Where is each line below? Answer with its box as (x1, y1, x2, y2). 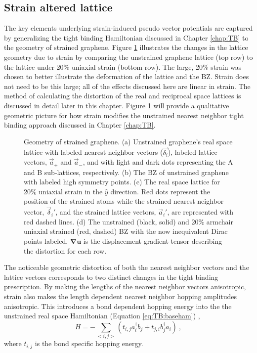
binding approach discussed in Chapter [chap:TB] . (4, 120, 156, 130)
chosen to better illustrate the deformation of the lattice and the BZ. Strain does (4, 71, 249, 82)
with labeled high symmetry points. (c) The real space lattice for (24, 176, 220, 187)
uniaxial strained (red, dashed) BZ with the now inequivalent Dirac (24, 226, 228, 236)
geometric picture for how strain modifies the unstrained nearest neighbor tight (4, 110, 244, 120)
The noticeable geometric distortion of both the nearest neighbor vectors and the (4, 262, 249, 272)
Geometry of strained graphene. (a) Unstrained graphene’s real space (24, 136, 233, 146)
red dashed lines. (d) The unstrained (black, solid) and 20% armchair (24, 216, 233, 226)
